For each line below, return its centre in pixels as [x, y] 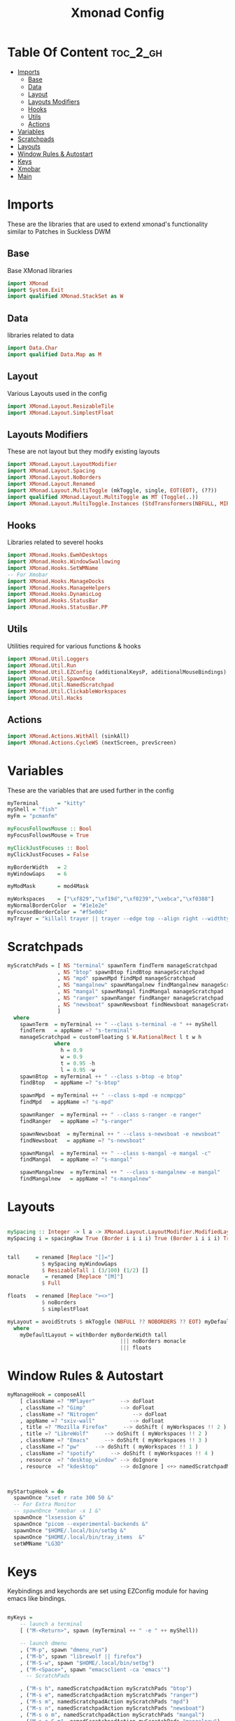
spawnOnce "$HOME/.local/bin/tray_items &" [79, 1537]
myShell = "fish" [33, 810]
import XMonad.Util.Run [42, 665]
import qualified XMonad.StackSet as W [65, 296]
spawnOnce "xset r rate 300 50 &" [64, 1498]
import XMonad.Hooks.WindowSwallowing [64, 562]
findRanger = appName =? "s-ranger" [76, 1121]
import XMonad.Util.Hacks [45, 698]
